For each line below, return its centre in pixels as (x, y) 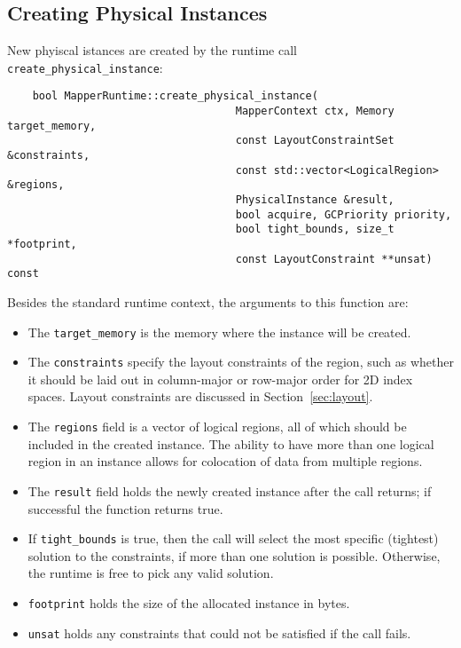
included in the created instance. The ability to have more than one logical (231, 443)
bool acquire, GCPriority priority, (344, 214)
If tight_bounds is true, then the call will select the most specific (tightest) (233, 538)
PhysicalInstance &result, (315, 200)
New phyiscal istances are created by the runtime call (152, 50)
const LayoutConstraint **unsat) (334, 259)
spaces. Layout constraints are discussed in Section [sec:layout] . (200, 396)
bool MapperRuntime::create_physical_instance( (175, 96)
